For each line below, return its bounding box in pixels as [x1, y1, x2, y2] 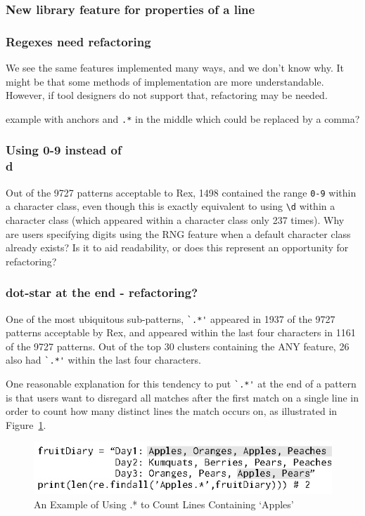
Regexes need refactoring [6, 32, 151, 50]
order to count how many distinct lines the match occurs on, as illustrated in [6, 404, 338, 418]
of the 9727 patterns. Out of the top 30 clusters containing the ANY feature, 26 [6, 338, 350, 353]
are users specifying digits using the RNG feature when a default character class [6, 226, 351, 241]
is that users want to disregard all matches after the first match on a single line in [6, 390, 359, 404]
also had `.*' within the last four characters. [6, 352, 201, 367]
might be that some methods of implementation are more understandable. [6, 74, 324, 88]
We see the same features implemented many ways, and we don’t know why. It [6, 60, 344, 75]
